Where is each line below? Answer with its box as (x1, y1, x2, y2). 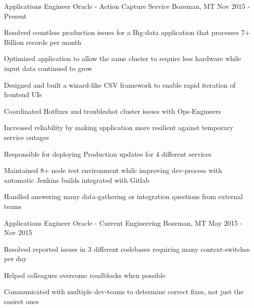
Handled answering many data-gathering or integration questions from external (4, 191, 243, 202)
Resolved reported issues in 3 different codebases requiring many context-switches (4, 243, 250, 254)
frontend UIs (4, 89, 42, 100)
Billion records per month (4, 36, 82, 47)
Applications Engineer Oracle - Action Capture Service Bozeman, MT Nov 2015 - (4, 1, 250, 11)
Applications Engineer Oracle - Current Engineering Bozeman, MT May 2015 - (4, 217, 243, 228)
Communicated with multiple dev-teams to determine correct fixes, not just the (4, 286, 244, 297)
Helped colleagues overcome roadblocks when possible (4, 270, 166, 280)
